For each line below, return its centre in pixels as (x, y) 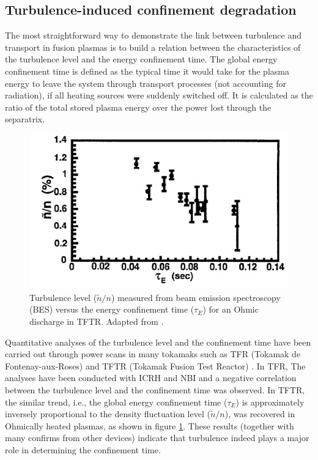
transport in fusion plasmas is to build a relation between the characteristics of (153, 47)
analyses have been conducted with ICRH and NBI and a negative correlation (151, 378)
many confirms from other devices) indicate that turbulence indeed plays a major (157, 438)
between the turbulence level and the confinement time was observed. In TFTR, (155, 389)
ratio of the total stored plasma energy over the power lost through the (138, 107)
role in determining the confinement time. (83, 449)
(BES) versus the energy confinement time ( (112, 309)
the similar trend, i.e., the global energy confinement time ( (116, 402)
